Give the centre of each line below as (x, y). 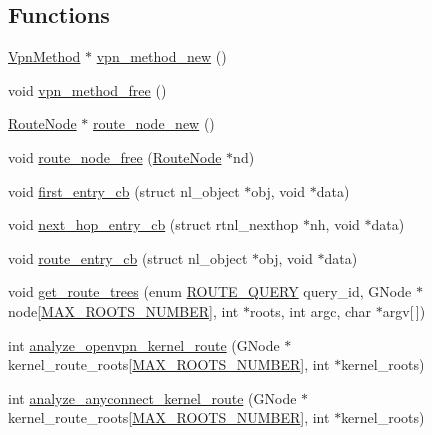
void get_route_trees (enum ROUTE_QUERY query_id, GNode (210, 291)
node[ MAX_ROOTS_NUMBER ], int (123, 310)
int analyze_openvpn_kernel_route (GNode (144, 344)
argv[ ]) (404, 310)
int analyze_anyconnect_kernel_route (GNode (152, 397)
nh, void (335, 224)
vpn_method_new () (161, 56)
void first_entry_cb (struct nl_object (124, 190)
